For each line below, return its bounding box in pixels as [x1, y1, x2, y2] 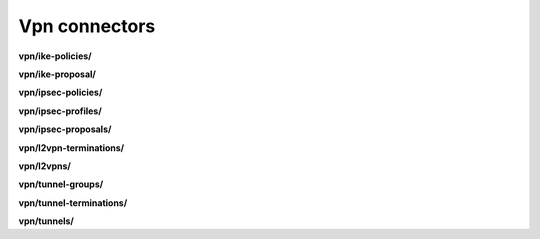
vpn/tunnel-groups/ [18, 178, 104, 190]
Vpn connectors [18, 15, 156, 37]
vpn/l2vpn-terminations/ [18, 141, 125, 154]
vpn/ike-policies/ [18, 50, 92, 62]
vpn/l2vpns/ [18, 160, 72, 172]
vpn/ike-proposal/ [18, 68, 97, 80]
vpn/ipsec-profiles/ [18, 105, 102, 117]
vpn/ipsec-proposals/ [18, 123, 112, 135]
